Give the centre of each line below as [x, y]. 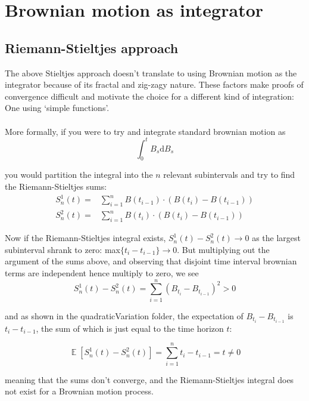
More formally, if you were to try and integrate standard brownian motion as [145, 131]
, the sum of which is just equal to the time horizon [130, 328]
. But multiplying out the [223, 249]
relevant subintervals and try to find [229, 175]
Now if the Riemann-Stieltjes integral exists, [85, 238]
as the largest [276, 238]
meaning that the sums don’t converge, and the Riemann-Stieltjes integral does [149, 379]
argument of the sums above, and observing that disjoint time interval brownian [151, 261]
